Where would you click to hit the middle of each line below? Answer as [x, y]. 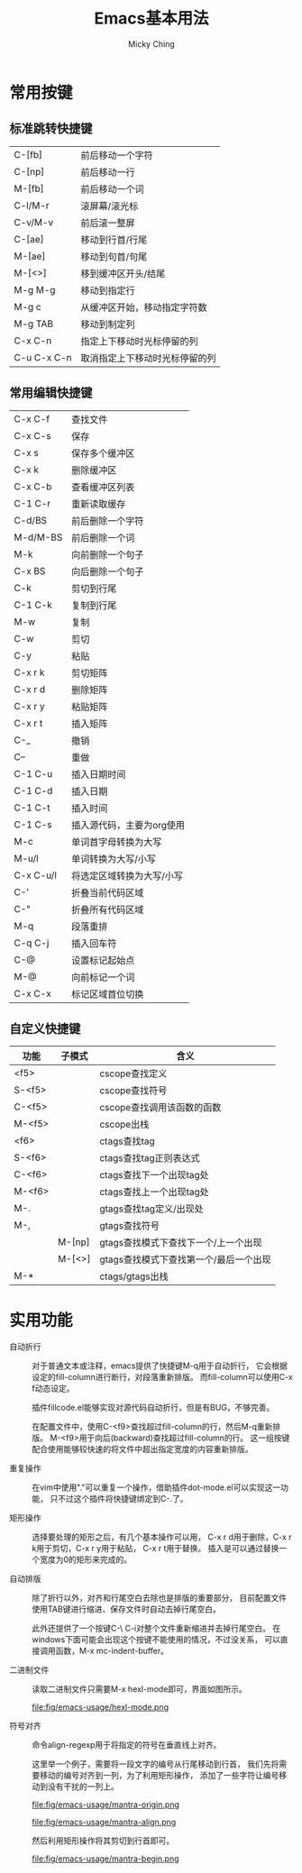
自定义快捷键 [45, 1028]
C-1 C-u [33, 773]
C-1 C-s [33, 824]
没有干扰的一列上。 [83, 1786]
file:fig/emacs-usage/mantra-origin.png [106, 1804]
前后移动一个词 [112, 188]
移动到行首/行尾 [114, 240]
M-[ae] [30, 256]
